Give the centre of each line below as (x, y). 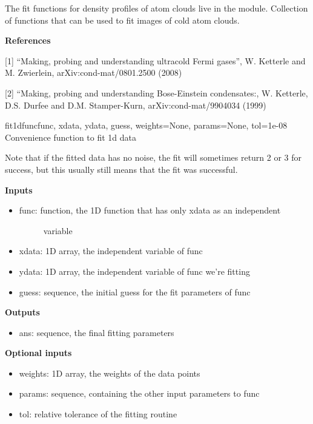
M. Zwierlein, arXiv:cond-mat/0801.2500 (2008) (94, 72)
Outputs (22, 312)
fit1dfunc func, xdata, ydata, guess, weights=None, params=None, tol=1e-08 (146, 125)
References (28, 40)
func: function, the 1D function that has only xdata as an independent (150, 210)
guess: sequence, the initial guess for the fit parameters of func (135, 291)
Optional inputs (38, 353)
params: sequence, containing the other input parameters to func (139, 393)
